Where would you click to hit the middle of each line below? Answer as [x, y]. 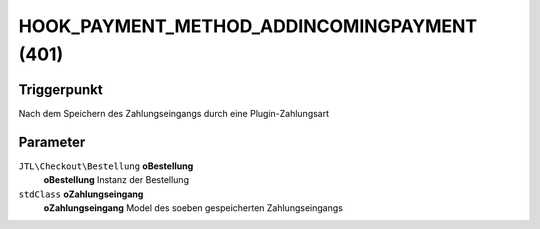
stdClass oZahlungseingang [81, 194]
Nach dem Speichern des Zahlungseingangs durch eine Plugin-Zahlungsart [174, 113]
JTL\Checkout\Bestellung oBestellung [106, 166]
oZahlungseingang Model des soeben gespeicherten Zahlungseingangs [193, 207]
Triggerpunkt [61, 89]
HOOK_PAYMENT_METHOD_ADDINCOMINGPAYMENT [248, 26]
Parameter [52, 141]
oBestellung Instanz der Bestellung [116, 180]
